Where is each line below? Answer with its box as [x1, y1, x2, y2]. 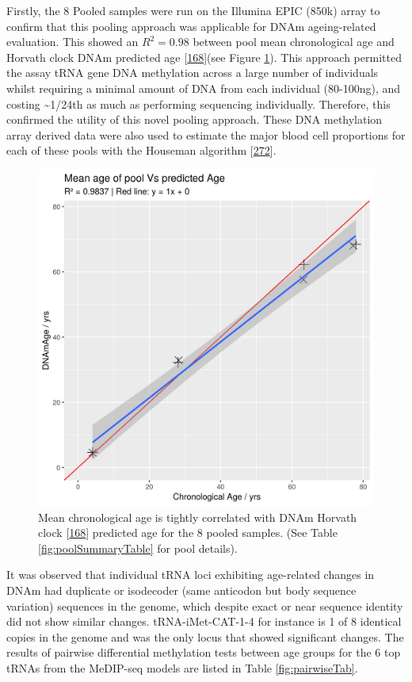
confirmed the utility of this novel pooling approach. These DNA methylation [6, 111, 383, 128]
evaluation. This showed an [6, 33, 139, 50]
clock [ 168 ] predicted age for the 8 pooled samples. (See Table [38, 524, 338, 541]
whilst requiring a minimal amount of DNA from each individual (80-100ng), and [6, 79, 401, 96]
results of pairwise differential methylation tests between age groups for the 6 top [6, 644, 401, 661]
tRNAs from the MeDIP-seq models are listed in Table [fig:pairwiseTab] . [6, 659, 358, 676]
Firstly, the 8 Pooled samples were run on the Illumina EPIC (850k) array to [6, 2, 380, 18]
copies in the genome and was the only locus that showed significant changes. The [6, 628, 404, 645]
